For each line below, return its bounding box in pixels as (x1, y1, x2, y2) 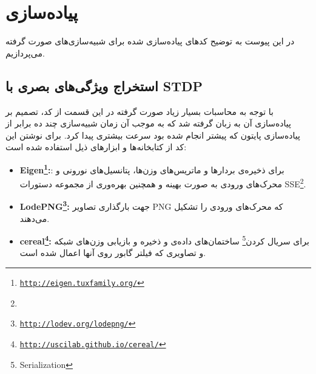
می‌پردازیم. (5, 46, 45, 59)
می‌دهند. (19, 212, 50, 224)
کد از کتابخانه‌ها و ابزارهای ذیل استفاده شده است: (5, 140, 187, 153)
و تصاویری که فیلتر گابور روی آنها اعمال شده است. (19, 246, 206, 259)
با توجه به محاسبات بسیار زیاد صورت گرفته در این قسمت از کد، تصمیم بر (5, 105, 274, 117)
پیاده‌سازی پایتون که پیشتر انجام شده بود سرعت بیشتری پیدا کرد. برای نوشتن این (5, 128, 300, 141)
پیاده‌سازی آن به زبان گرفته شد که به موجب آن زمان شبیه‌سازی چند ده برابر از (5, 117, 291, 130)
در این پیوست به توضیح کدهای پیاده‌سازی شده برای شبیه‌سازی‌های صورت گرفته (5, 35, 295, 47)
